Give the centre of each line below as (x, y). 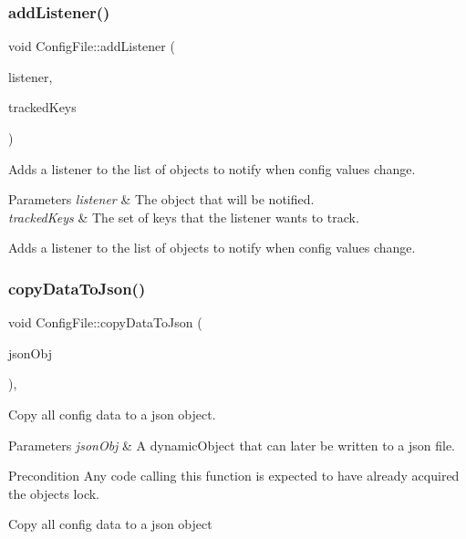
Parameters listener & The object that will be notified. (161, 199)
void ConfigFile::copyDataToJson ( (105, 322)
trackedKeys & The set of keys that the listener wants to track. (184, 217)
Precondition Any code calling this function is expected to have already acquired (234, 476)
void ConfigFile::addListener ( (92, 46)
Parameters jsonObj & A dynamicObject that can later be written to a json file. (232, 445)
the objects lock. (54, 493)
